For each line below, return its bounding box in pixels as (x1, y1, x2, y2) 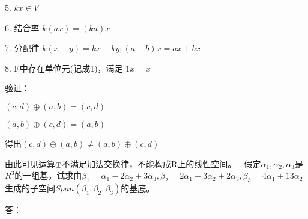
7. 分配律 (5, 42, 40, 54)
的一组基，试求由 (14, 169, 82, 182)
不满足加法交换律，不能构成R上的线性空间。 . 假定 (61, 157, 261, 170)
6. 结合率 (5, 21, 40, 34)
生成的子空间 (5, 181, 55, 194)
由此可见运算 (5, 157, 55, 170)
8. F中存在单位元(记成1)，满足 (5, 61, 123, 74)
